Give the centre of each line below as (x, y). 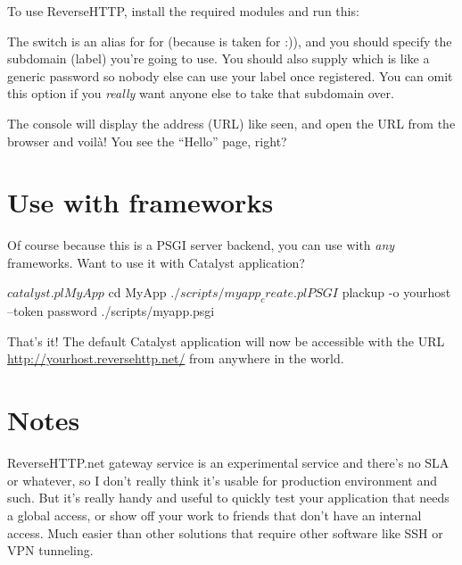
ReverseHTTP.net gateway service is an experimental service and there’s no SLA (228, 463)
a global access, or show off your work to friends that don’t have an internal (214, 515)
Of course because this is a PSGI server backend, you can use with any (201, 245)
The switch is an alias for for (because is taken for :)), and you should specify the (230, 41)
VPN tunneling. (50, 550)
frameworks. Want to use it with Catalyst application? (156, 262)
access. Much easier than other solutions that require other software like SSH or (225, 532)
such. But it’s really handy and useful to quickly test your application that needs (228, 498)
